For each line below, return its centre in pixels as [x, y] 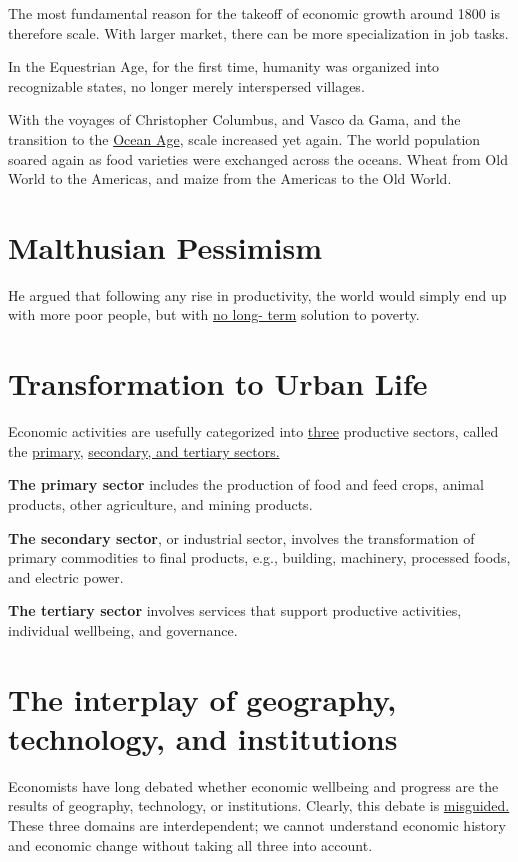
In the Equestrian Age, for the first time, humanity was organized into [224, 66]
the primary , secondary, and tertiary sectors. [144, 450]
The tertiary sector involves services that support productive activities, [235, 610]
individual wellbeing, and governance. [123, 629]
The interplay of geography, [202, 698]
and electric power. [66, 576]
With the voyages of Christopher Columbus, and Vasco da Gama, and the [234, 119]
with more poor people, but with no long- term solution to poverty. [214, 314]
